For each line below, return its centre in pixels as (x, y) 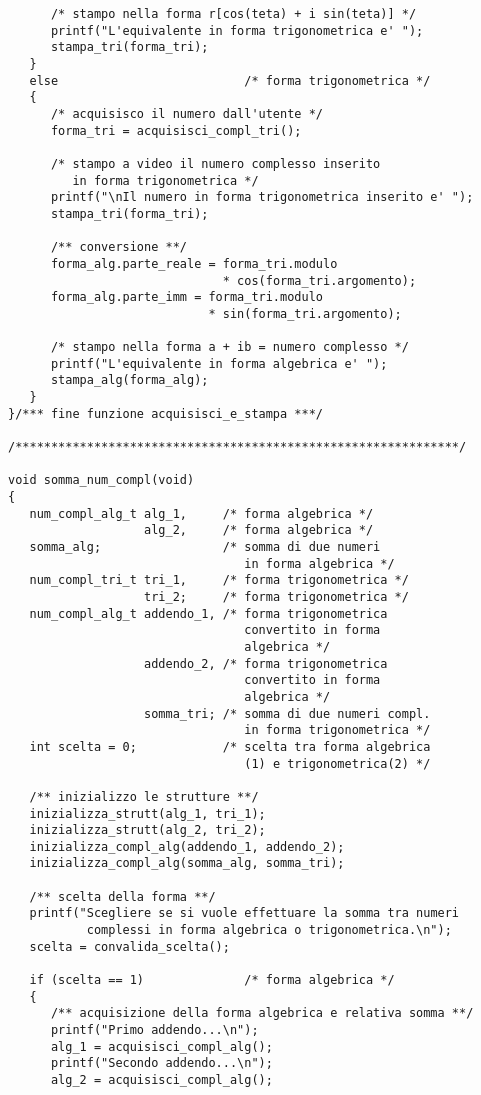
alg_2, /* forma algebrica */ (259, 530)
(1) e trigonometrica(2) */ (337, 763)
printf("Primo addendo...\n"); (154, 1030)
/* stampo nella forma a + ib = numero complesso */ (229, 347)
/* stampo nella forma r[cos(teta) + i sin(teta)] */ (233, 14)
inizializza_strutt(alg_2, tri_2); (147, 830)
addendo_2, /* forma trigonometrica (266, 663)
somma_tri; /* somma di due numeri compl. (287, 713)
